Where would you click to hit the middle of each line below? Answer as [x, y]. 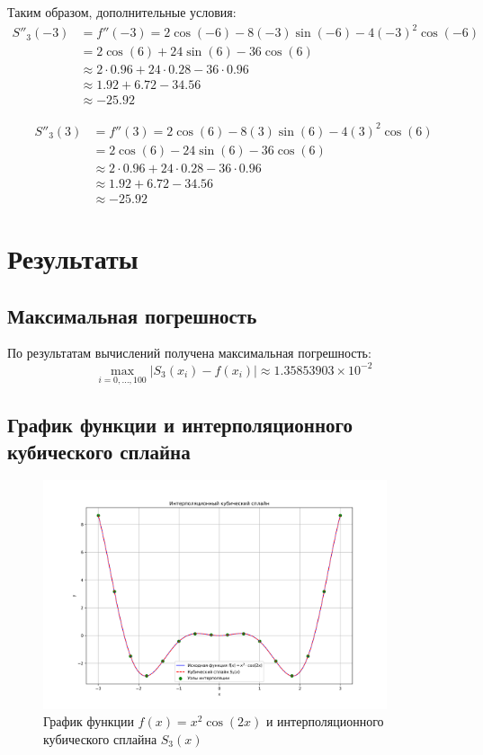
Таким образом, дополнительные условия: [122, 12]
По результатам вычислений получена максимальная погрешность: [189, 353]
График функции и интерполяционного [180, 425]
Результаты [73, 258]
